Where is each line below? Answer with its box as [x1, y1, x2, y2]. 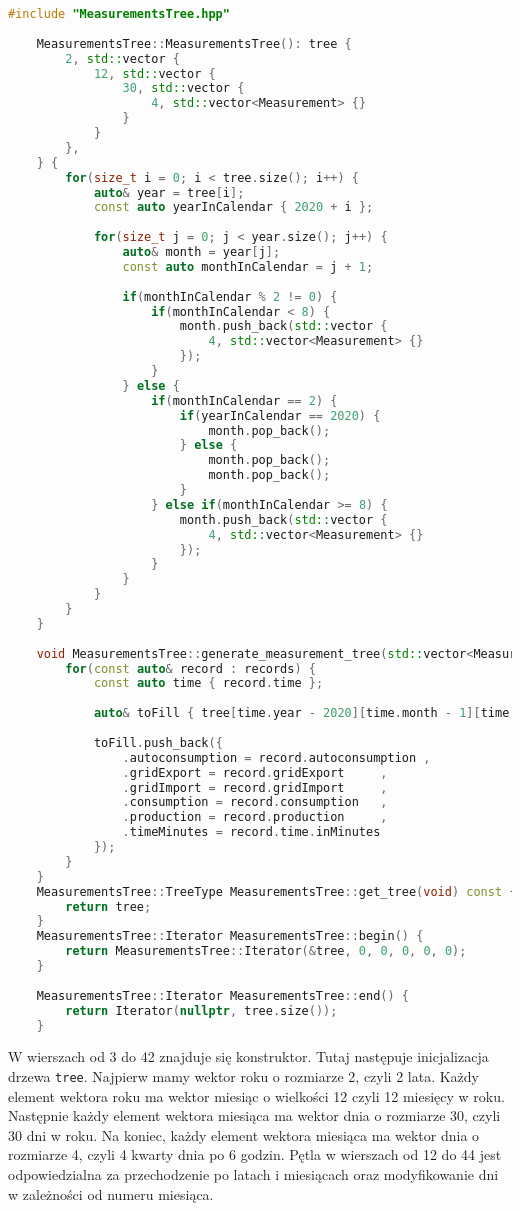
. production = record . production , [122, 810, 388, 825]
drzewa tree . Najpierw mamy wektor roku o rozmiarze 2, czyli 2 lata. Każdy [8, 1065, 480, 1086]
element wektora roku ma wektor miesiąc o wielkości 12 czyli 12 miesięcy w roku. [8, 1085, 505, 1106]
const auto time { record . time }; [93, 676, 324, 691]
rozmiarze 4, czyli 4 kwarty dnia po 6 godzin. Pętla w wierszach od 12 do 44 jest [8, 1144, 502, 1165]
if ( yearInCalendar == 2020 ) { [179, 408, 381, 423]
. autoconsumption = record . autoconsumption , [122, 750, 431, 765]
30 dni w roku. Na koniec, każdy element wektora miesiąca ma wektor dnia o [8, 1124, 480, 1145]
